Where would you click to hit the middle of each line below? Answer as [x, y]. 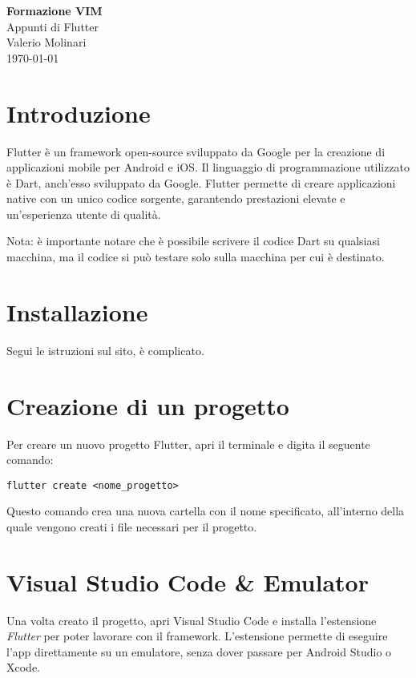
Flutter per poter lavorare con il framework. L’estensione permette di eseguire [197, 636]
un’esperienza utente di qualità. [84, 214]
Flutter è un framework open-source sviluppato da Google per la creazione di [196, 151]
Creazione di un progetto [148, 405]
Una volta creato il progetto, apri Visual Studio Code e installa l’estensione [192, 620]
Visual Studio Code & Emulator [188, 581]
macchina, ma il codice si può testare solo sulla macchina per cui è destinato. [196, 257]
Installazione [77, 311]
